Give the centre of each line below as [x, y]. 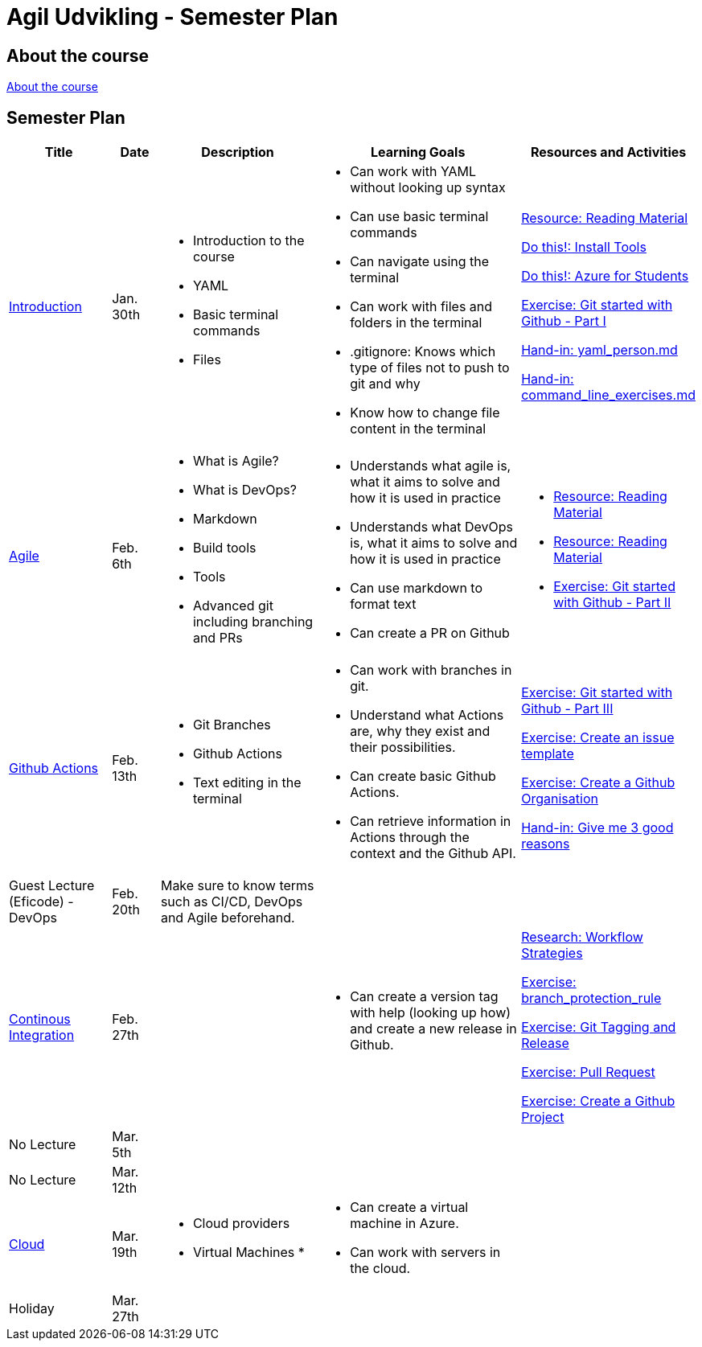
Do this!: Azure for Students [605, 276]
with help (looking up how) [431, 1013]
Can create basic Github [423, 776]
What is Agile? [236, 461]
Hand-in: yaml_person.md [599, 350]
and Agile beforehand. [228, 918]
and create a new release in [433, 1029]
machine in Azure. [404, 1224]
